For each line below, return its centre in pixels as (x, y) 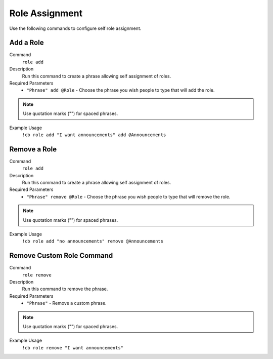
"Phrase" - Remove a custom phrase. (66, 303)
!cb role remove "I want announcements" (73, 348)
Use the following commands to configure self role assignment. (75, 28)
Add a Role (27, 43)
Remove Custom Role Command (61, 256)
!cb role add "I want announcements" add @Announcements (94, 135)
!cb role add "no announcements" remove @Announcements (93, 241)
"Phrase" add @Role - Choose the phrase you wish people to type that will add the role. (121, 90)
